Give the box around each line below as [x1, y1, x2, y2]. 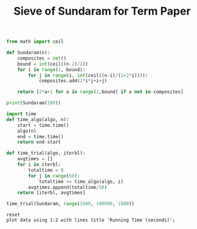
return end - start [17, 139, 61, 146]
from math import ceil [6, 38, 64, 45]
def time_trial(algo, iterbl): [6, 150, 86, 157]
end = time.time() [17, 133, 64, 139]
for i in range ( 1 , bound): [17, 66, 86, 72]
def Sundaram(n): [6, 50, 50, 56]
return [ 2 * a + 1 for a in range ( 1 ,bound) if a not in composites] [17, 89, 184, 95]
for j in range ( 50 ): [28, 172, 80, 179]
